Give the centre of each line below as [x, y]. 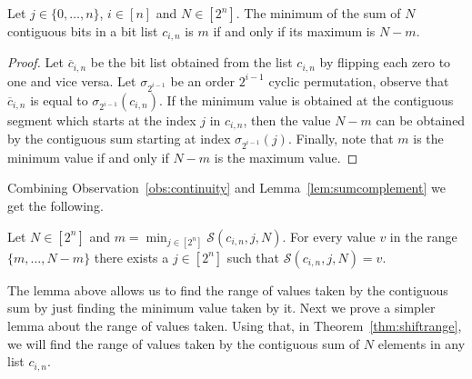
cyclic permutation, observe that [359, 80]
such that [253, 257]
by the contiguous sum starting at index [119, 139]
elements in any [422, 343]
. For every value [329, 236]
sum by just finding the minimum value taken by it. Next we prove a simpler [221, 308]
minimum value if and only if [88, 157]
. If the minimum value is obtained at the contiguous [306, 100]
